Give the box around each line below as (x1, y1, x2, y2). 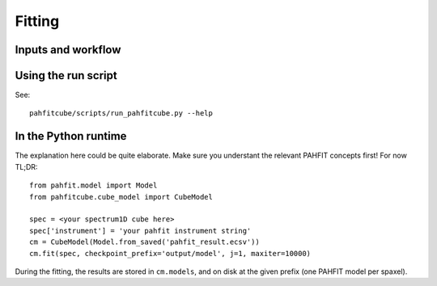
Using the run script (15, 69, 117, 82)
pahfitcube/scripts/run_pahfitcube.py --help (29, 109, 214, 118)
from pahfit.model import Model (29, 181, 158, 190)
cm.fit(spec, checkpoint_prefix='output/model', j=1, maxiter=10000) (29, 249, 312, 258)
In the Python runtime (15, 129, 127, 143)
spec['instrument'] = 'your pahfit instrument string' (29, 226, 252, 235)
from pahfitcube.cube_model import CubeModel (29, 192, 214, 201)
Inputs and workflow (15, 43, 121, 57)
